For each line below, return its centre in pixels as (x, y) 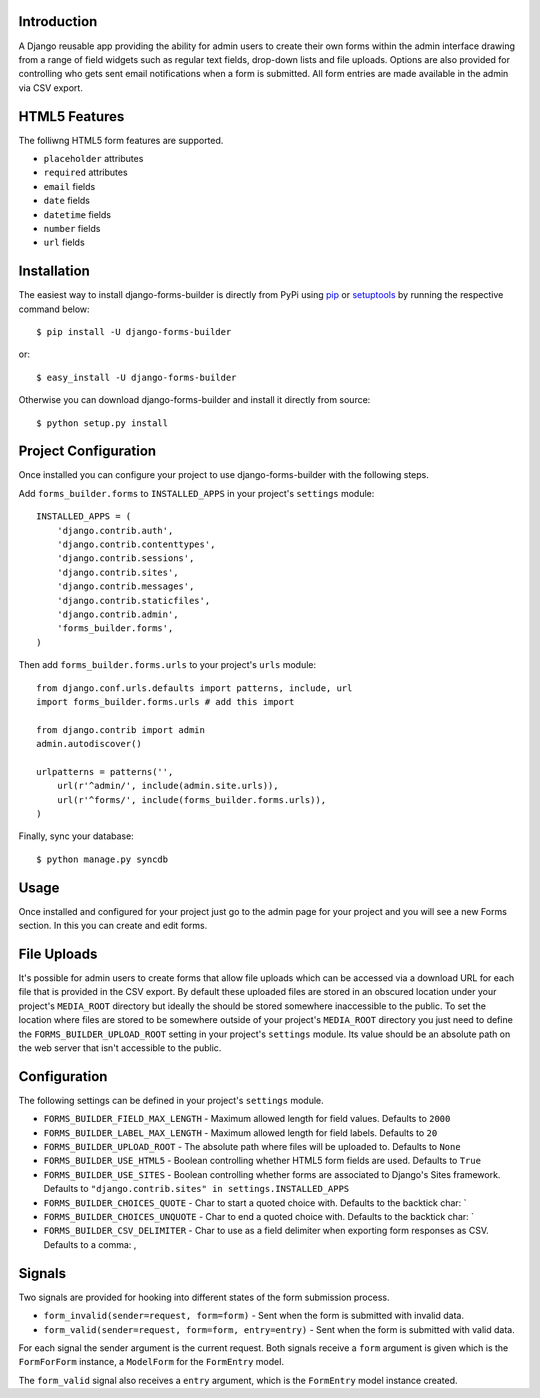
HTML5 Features (71, 116)
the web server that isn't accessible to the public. (120, 1048)
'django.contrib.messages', (125, 586)
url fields (64, 242)
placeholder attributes (93, 158)
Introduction (58, 21)
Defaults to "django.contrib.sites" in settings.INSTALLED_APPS (196, 1189)
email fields (69, 186)
